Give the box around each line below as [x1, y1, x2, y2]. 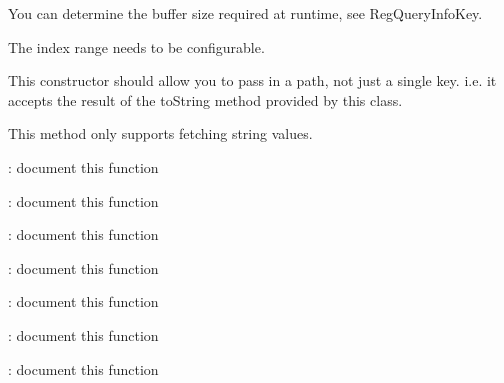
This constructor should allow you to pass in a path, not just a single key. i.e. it [8, 70, 497, 91]
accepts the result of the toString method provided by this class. [8, 89, 403, 110]
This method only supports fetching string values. [8, 123, 313, 144]
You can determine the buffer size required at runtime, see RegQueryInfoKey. [8, 3, 483, 23]
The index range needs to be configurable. [8, 36, 265, 57]
